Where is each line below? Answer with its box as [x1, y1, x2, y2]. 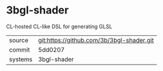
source [9, 36, 28, 44]
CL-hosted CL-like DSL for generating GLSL [6, 23, 112, 30]
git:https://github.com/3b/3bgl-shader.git [38, 36, 154, 44]
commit [9, 45, 30, 53]
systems [9, 55, 32, 63]
